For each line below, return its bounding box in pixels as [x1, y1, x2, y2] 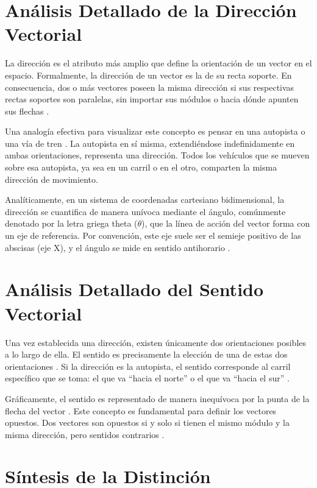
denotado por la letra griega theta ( [5, 217, 138, 230]
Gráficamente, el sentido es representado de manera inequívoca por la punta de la [5, 392, 310, 405]
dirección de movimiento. [5, 172, 98, 185]
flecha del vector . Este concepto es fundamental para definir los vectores [5, 404, 277, 417]
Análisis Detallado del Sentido [5, 277, 264, 302]
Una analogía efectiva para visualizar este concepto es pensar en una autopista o [5, 125, 305, 138]
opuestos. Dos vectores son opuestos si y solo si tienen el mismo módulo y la [5, 416, 290, 429]
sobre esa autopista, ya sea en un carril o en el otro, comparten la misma [5, 161, 277, 174]
